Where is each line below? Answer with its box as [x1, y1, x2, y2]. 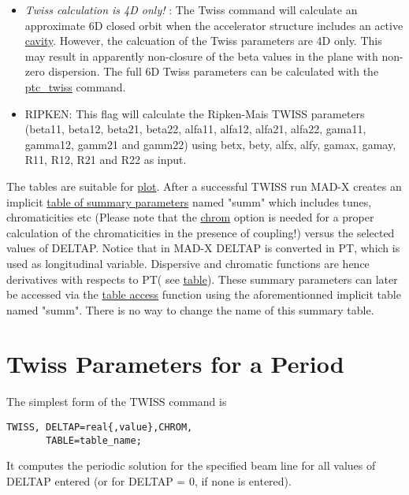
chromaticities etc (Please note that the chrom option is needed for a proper [6, 209, 374, 225]
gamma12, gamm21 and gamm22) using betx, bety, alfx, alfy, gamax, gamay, [24, 136, 396, 152]
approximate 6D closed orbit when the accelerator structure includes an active [24, 17, 403, 33]
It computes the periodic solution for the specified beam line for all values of [6, 457, 376, 474]
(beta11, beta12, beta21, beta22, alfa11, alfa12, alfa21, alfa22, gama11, [24, 121, 366, 137]
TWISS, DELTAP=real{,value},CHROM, [6, 422, 193, 433]
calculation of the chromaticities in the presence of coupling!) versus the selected [6, 224, 395, 240]
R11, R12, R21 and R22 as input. [24, 151, 187, 168]
